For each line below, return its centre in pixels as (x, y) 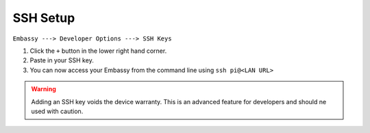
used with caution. (57, 111)
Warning (44, 89)
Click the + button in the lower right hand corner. (98, 51)
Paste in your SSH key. (62, 60)
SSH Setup (44, 18)
